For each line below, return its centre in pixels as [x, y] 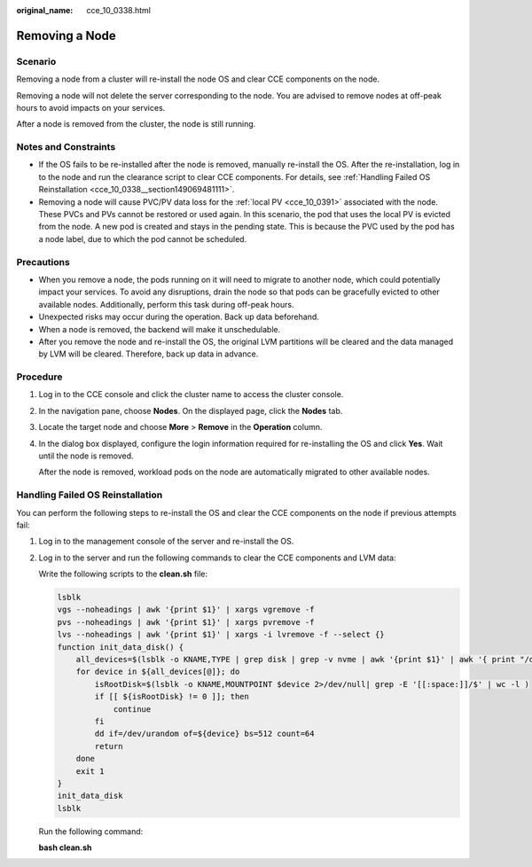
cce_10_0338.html [118, 10]
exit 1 [90, 771]
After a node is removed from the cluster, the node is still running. [136, 124]
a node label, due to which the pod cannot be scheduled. [143, 238]
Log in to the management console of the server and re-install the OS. [166, 542]
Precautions [43, 262]
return [109, 746]
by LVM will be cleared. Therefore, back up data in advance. [149, 354]
